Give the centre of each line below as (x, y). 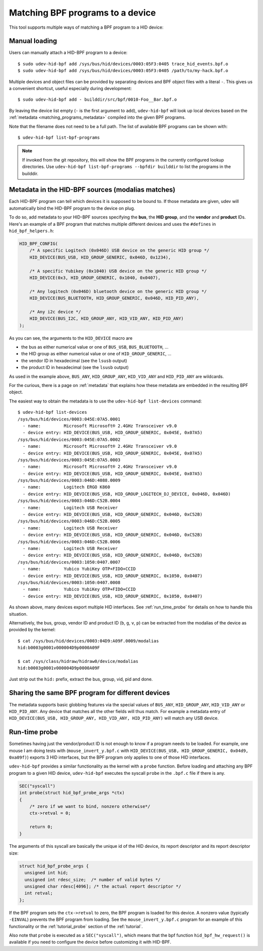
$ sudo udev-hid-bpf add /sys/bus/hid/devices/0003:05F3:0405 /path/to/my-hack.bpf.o (123, 71)
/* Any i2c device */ (55, 312)
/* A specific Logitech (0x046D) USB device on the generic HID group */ (119, 250)
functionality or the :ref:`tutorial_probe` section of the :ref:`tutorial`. (76, 926)
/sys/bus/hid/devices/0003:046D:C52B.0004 (69, 501)
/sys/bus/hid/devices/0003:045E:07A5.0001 (69, 419)
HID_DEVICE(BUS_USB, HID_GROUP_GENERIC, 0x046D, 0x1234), (100, 257)
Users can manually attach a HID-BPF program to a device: (68, 53)
